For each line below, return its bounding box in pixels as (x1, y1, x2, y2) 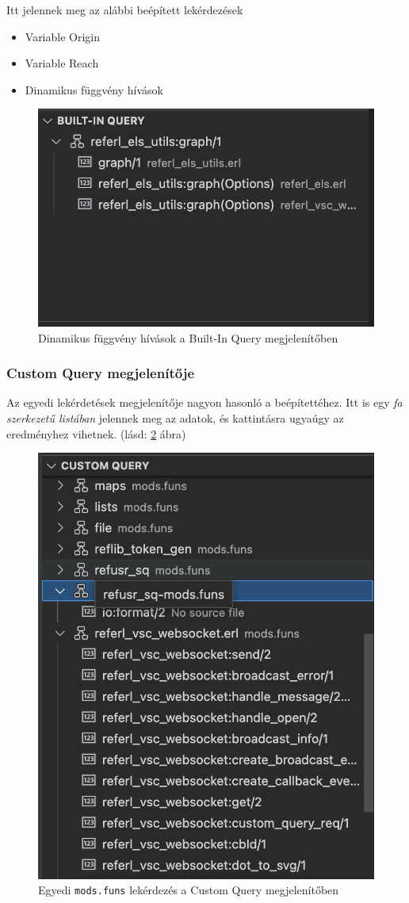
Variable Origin (25, 28, 101, 44)
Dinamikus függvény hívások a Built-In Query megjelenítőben (38, 329, 338, 346)
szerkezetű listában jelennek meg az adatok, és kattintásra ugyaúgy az (6, 410, 344, 426)
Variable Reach (25, 55, 99, 71)
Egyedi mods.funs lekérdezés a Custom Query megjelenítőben (38, 882, 339, 898)
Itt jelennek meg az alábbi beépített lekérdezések (6, 2, 243, 17)
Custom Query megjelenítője (6, 363, 194, 383)
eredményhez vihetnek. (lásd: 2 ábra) (6, 425, 186, 442)
